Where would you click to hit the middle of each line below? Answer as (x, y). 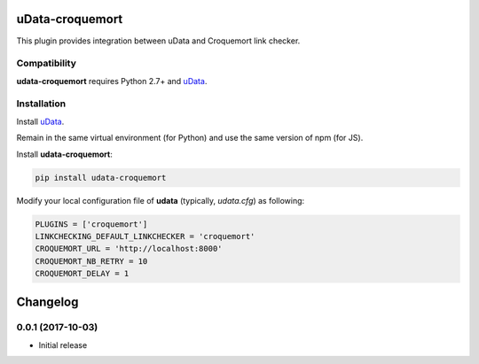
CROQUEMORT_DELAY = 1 (82, 274)
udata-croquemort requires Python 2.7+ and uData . (112, 81)
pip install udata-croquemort (101, 178)
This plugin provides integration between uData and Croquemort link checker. (158, 41)
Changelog (47, 302)
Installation (41, 104)
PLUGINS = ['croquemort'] (91, 224)
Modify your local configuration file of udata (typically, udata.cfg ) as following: (161, 200)
